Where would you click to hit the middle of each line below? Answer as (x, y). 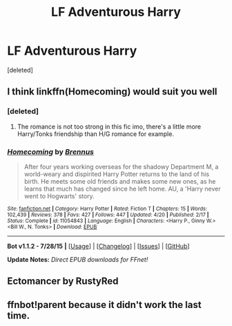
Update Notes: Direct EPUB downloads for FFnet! (78, 259)
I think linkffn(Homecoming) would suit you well (112, 92)
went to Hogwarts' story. (59, 196)
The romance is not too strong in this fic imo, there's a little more (109, 126)
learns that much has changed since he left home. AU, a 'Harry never (122, 189)
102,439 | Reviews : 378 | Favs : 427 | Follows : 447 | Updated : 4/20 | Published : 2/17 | (108, 215)
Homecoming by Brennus (51, 151)
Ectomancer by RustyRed (63, 281)
